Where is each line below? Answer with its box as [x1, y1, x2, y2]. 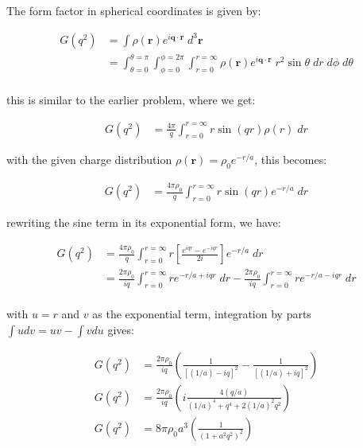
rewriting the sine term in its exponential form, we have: [6, 214, 281, 231]
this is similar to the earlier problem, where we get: [6, 91, 256, 107]
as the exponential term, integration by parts [92, 306, 311, 322]
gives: [107, 321, 134, 337]
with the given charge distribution [6, 151, 172, 168]
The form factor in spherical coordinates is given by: [6, 2, 261, 18]
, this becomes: [254, 151, 327, 168]
